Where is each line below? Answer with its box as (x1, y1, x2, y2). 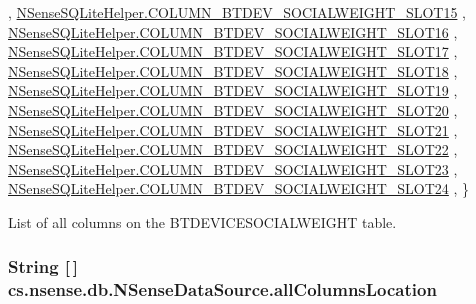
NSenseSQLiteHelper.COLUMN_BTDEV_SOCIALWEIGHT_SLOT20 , (8, 99, 458, 120)
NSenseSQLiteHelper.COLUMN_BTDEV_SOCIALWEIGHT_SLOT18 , (8, 60, 458, 81)
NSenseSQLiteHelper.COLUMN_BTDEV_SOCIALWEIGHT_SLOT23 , (8, 158, 458, 179)
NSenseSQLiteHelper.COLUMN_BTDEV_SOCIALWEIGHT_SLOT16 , (8, 21, 458, 42)
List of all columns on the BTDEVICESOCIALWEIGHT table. (8, 211, 397, 232)
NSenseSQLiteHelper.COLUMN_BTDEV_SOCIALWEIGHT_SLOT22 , (8, 139, 458, 160)
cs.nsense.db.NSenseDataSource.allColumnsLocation (8, 277, 437, 302)
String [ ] (8, 254, 79, 279)
